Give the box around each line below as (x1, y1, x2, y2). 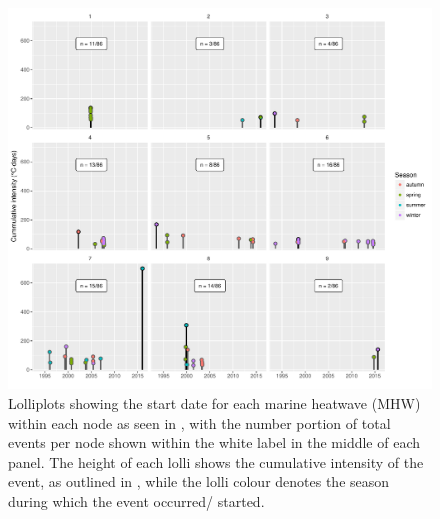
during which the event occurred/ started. (8, 490, 265, 511)
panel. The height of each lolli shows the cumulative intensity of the (8, 451, 424, 472)
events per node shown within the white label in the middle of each (8, 432, 421, 453)
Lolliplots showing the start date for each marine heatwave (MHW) (8, 392, 421, 413)
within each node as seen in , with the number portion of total (8, 412, 391, 433)
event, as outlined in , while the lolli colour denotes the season (8, 471, 390, 492)
